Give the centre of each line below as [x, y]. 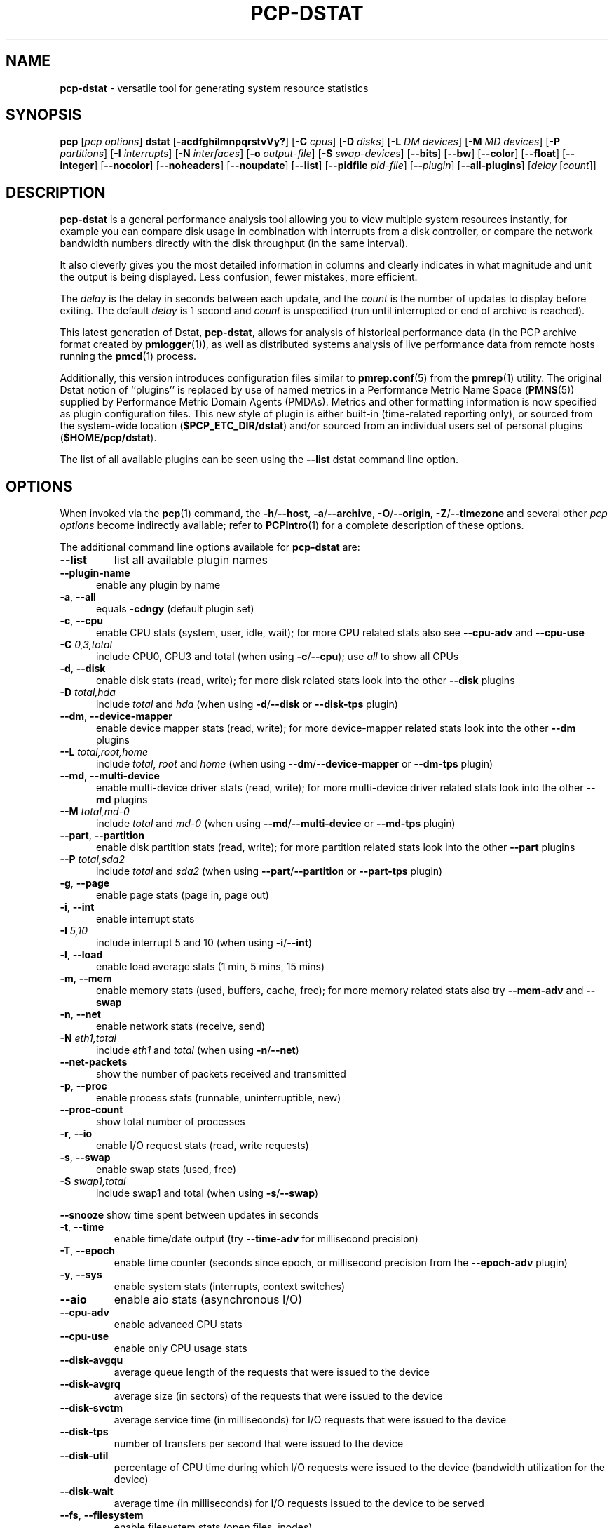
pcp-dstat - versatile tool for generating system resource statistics [214, 88]
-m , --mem [86, 979]
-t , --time [82, 1227]
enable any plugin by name [158, 585]
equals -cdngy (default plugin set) [175, 609]
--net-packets [94, 1062]
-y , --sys [81, 1275]
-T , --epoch [88, 1251]
